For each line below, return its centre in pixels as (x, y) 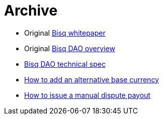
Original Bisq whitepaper (65, 33)
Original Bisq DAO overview (70, 48)
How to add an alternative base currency (92, 79)
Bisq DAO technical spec (65, 64)
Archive (31, 11)
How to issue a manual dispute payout (87, 95)
